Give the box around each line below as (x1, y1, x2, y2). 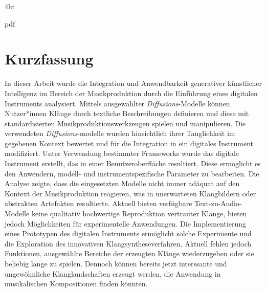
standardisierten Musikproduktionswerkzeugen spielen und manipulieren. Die (5, 118, 246, 128)
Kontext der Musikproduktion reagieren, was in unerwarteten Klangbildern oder (5, 188, 256, 198)
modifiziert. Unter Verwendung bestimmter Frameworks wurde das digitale (5, 148, 239, 159)
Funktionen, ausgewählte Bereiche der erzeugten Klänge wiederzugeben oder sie (5, 248, 254, 259)
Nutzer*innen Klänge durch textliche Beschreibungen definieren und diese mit (5, 108, 249, 119)
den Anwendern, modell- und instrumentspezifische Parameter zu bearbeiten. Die (5, 168, 259, 178)
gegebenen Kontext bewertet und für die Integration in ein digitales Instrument (5, 138, 254, 148)
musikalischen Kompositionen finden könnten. (5, 278, 148, 289)
